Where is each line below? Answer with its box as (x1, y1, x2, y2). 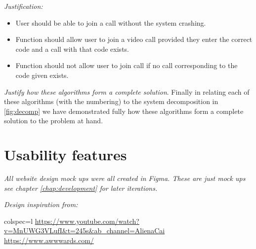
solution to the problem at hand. (4, 115, 103, 126)
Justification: (4, 1, 43, 11)
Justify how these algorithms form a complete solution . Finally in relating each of (4, 86, 250, 97)
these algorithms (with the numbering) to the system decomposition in (4, 96, 218, 107)
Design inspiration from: (4, 199, 78, 210)
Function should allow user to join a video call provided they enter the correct (15, 34, 253, 44)
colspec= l (4, 215, 33, 226)
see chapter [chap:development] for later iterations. (4, 182, 158, 193)
